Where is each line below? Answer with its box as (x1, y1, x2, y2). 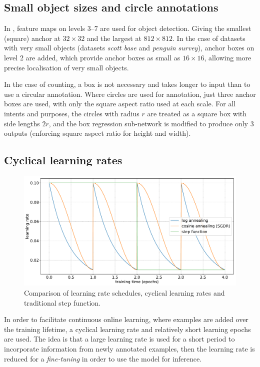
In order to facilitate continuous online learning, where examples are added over (4, 314, 248, 325)
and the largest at (86, 32, 141, 43)
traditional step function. (24, 297, 100, 308)
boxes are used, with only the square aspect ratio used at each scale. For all (4, 98, 236, 109)
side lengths (4, 118, 40, 128)
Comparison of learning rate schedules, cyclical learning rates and (24, 287, 225, 298)
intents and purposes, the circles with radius (4, 108, 139, 118)
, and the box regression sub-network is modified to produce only (48, 118, 248, 128)
